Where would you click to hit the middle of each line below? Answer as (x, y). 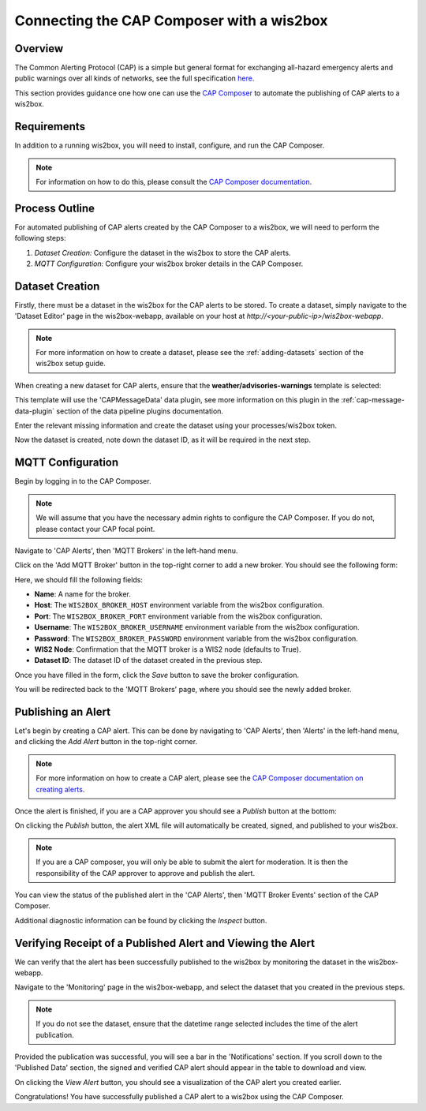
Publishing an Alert (62, 712)
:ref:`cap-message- (373, 400)
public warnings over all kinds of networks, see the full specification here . (135, 78)
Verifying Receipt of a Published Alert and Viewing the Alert (165, 943)
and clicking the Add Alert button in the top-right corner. (106, 742)
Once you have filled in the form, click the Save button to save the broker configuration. (157, 675)
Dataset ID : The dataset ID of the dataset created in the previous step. (149, 660)
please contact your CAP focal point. (95, 529)
